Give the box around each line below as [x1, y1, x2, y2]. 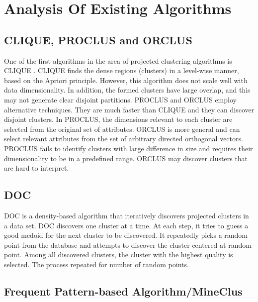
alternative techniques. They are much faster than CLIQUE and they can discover [4, 104, 255, 114]
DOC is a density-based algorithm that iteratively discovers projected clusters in [4, 210, 249, 220]
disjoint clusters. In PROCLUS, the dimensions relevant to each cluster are [4, 114, 233, 124]
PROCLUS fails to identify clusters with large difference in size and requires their [4, 143, 253, 153]
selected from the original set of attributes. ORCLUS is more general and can [4, 123, 240, 134]
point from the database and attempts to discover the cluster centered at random [4, 239, 252, 250]
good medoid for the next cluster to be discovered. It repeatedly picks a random [4, 230, 248, 240]
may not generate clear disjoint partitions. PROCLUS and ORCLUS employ [4, 94, 237, 104]
